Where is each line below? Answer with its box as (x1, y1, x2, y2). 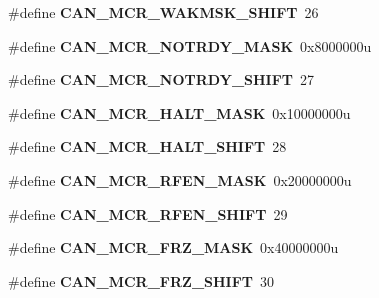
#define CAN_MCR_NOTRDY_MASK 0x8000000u (8, 35, 372, 56)
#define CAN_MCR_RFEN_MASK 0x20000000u (8, 169, 352, 190)
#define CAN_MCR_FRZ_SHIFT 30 (8, 270, 275, 291)
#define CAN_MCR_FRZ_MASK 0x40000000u (8, 237, 339, 258)
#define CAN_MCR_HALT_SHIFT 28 (8, 136, 287, 157)
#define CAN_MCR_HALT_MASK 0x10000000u (8, 102, 351, 123)
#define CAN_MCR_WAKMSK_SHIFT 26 (8, 2, 319, 22)
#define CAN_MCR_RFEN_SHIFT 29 (8, 203, 288, 224)
